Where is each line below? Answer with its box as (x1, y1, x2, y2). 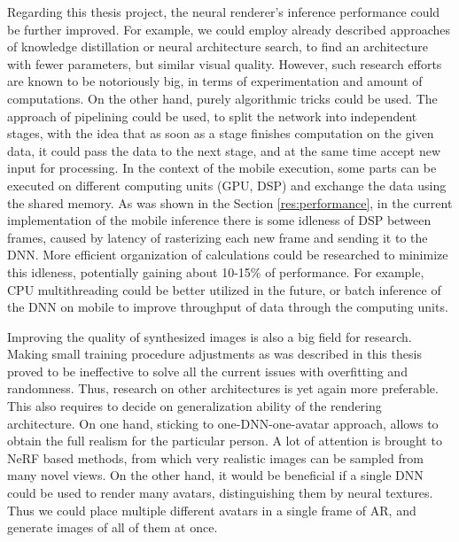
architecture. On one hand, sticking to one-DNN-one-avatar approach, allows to (7, 414, 439, 432)
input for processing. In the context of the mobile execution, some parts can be (7, 159, 437, 177)
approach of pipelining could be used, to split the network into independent (7, 106, 417, 125)
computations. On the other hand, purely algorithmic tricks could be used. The (7, 89, 438, 107)
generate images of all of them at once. (7, 518, 218, 537)
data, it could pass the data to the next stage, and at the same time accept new (7, 141, 441, 159)
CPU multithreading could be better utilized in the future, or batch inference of (7, 280, 441, 298)
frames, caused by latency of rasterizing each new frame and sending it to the (7, 228, 428, 246)
